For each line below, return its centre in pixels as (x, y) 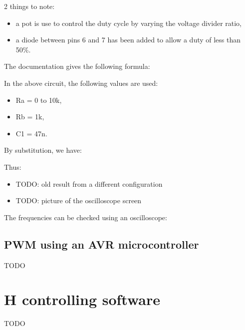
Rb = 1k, (30, 117)
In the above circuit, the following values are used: (81, 83)
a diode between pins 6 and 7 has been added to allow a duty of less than (128, 40)
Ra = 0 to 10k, (39, 100)
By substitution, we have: (43, 150)
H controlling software (82, 299)
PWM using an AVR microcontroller (102, 244)
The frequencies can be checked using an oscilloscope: (86, 217)
